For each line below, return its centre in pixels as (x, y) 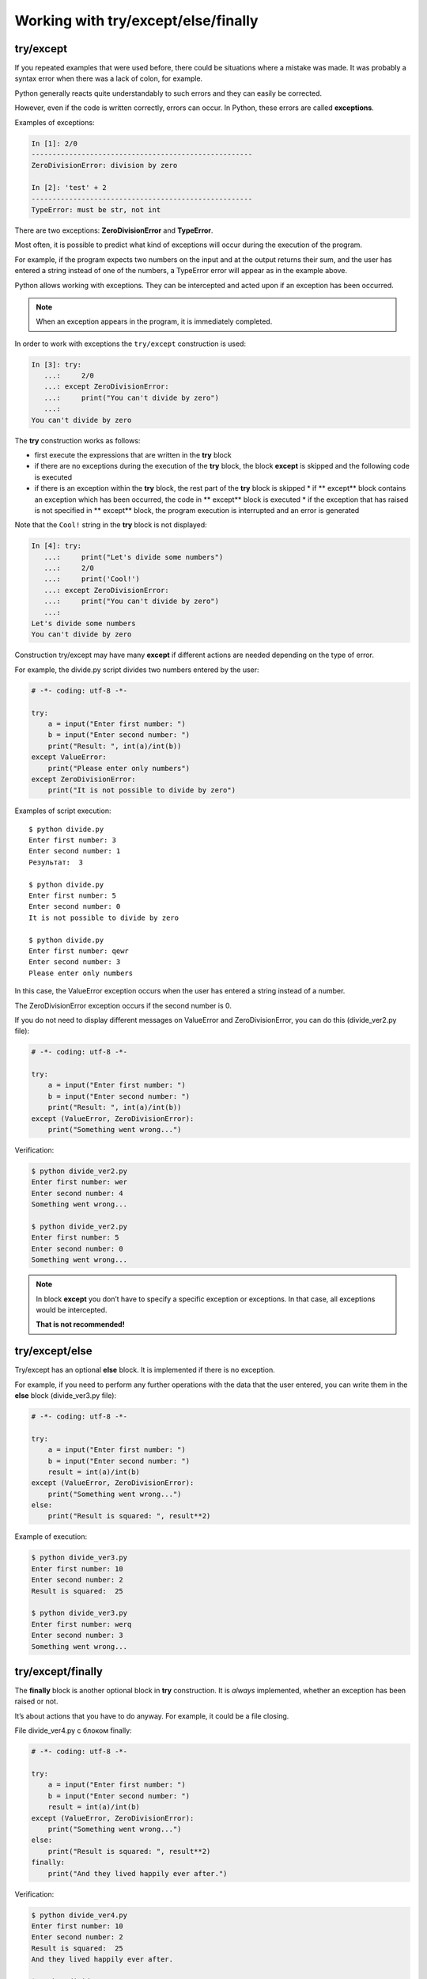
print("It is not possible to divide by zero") (142, 790)
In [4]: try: (57, 546)
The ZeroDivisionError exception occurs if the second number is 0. (123, 1005)
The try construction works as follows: (77, 440)
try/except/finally (59, 1671)
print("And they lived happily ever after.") (138, 1873)
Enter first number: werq (81, 1624)
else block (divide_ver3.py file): (66, 1395)
